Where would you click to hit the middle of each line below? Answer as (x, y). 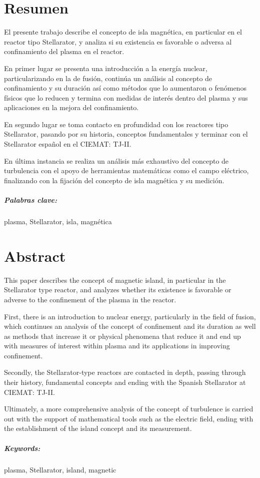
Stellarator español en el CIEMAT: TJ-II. (68, 144)
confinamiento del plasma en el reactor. (64, 51)
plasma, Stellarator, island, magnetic (60, 469)
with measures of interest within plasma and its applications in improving (117, 346)
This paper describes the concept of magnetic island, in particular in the (115, 280)
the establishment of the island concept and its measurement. (98, 428)
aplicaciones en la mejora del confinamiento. (71, 107)
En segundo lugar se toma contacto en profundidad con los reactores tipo (116, 124)
